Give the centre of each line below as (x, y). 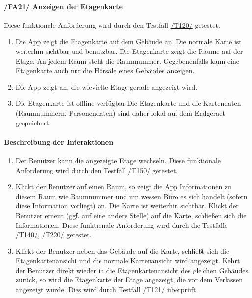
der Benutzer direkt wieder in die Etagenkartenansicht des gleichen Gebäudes (132, 270)
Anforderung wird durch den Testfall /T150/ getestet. (97, 170)
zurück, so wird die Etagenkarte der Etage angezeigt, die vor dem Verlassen (129, 280)
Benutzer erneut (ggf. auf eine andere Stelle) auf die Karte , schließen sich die (131, 215)
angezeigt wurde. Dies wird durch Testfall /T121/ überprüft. (107, 289)
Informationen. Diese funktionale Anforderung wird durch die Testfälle (122, 225)
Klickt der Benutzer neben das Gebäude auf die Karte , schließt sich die (122, 251)
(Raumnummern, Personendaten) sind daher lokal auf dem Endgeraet (120, 112)
